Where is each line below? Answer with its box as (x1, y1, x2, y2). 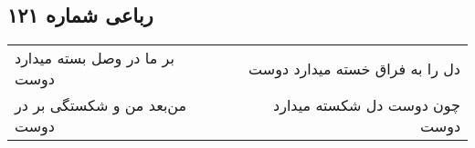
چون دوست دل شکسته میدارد (273, 94, 460, 116)
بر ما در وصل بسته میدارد (15, 47, 174, 69)
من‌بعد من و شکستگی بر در (15, 94, 187, 116)
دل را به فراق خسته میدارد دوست (248, 57, 460, 79)
